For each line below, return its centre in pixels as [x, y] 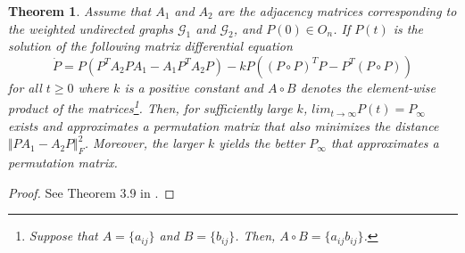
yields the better [262, 143]
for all [25, 87]
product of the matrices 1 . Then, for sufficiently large [150, 107]
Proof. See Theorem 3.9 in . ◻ [91, 192]
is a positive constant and [194, 87]
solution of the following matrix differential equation [150, 46]
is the [408, 28]
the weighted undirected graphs [91, 28]
